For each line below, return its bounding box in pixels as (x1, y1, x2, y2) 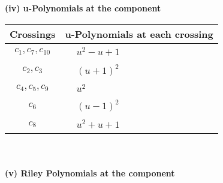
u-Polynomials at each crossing (65, 26, 213, 41)
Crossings (10, 26, 56, 41)
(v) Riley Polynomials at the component (5, 166, 175, 179)
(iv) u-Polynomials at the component (5, 2, 161, 14)
